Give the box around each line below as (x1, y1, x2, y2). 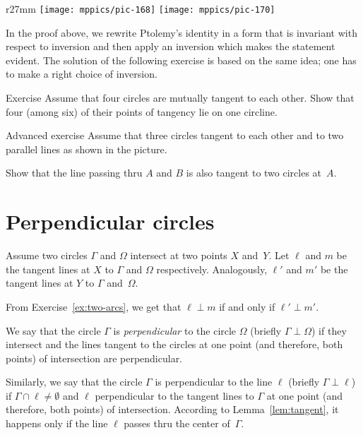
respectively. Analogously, (156, 261, 268, 276)
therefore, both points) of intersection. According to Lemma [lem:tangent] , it (6, 402, 339, 417)
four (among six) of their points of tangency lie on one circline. (6, 104, 278, 119)
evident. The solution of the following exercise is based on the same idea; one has (6, 52, 357, 67)
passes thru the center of (124, 416, 230, 431)
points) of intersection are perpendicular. (6, 350, 183, 365)
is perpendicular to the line (155, 374, 273, 389)
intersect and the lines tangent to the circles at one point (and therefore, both (6, 337, 343, 352)
